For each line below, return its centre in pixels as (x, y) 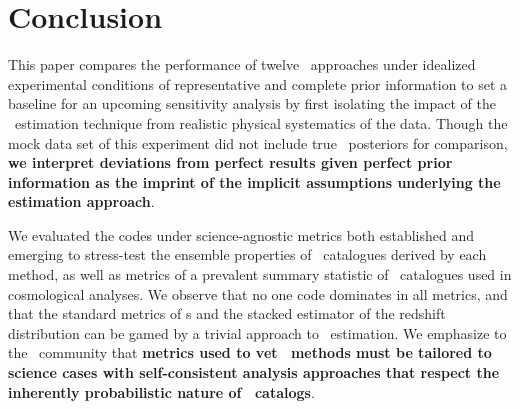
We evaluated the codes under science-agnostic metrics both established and (241, 234)
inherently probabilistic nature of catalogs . (161, 391)
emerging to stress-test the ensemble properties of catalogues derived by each (247, 254)
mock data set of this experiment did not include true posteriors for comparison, (258, 142)
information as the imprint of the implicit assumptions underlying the (254, 181)
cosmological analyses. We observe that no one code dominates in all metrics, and (258, 293)
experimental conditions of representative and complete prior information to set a (258, 83)
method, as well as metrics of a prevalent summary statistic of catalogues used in (260, 274)
